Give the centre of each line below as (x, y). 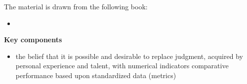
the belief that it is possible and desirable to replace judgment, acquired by (129, 56)
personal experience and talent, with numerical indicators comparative (122, 66)
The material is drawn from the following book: (76, 6)
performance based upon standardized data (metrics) (96, 75)
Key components (33, 40)
